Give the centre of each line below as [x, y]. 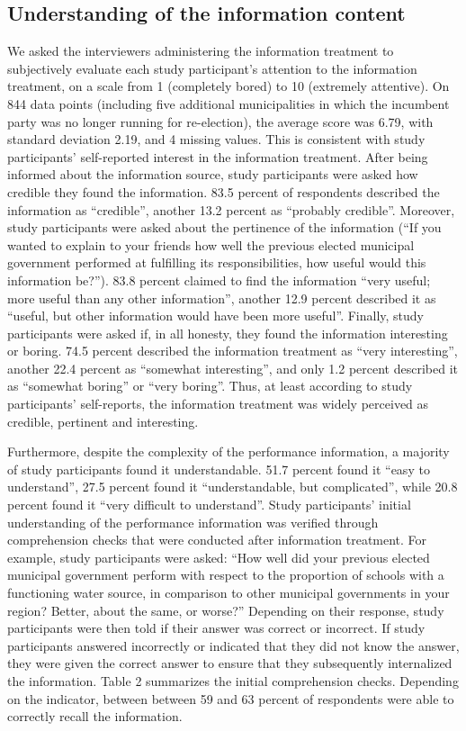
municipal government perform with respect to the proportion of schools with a [226, 575]
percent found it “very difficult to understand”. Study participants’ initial [209, 505]
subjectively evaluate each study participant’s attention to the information [212, 68]
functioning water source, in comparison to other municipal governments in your [229, 593]
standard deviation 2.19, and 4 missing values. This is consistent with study [216, 139]
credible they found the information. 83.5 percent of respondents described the [224, 191]
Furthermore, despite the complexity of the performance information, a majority [229, 451]
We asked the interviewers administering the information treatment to [201, 51]
